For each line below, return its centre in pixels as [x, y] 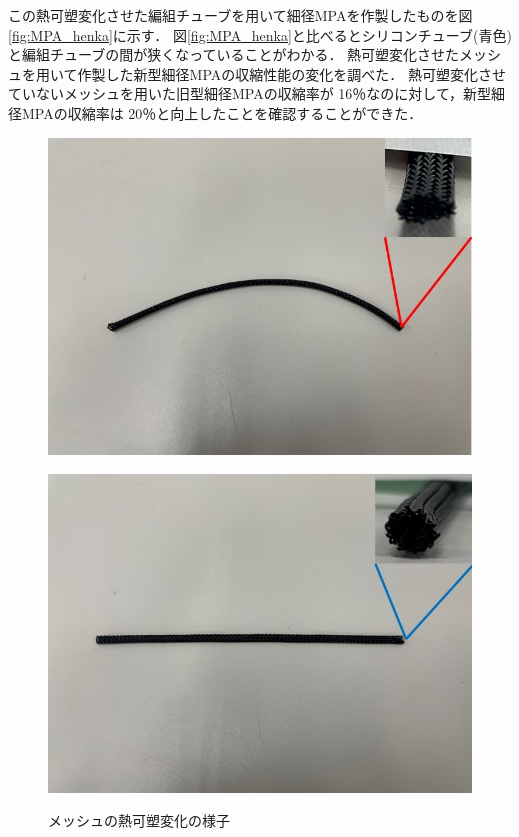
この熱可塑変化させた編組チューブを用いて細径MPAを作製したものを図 [240, 15]
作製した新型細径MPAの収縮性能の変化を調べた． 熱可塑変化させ [291, 73]
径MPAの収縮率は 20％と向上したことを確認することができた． [215, 112]
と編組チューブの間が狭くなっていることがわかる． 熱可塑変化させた [234, 54]
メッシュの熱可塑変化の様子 [139, 820]
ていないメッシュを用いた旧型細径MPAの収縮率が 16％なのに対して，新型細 [256, 93]
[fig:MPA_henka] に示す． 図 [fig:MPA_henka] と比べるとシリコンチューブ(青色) [260, 34]
